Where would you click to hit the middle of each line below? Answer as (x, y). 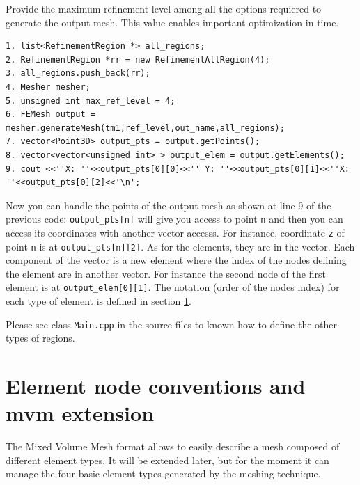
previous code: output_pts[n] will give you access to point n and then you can (174, 219)
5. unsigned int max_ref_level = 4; (91, 101)
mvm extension (80, 413)
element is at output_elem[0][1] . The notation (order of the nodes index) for (173, 287)
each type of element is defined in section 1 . (99, 301)
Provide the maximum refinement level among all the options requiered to (164, 8)
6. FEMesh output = (50, 114)
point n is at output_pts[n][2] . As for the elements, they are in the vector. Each (180, 246)
